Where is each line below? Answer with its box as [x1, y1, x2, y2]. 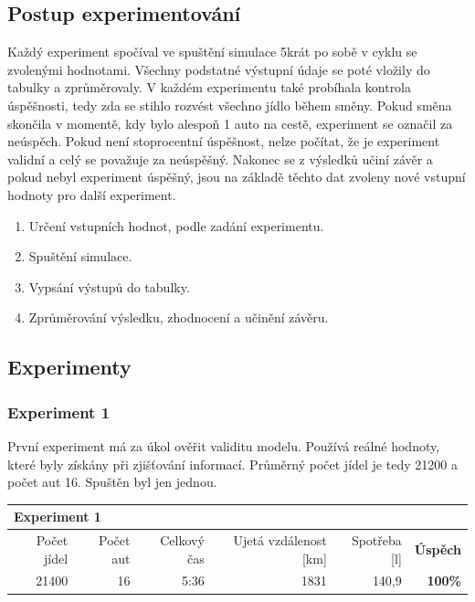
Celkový [160, 531, 205, 550]
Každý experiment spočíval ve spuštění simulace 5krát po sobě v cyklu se [7, 42, 417, 61]
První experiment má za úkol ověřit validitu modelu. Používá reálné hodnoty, [7, 436, 440, 455]
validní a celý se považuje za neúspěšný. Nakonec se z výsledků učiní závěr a [7, 149, 433, 168]
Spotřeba [351, 531, 402, 550]
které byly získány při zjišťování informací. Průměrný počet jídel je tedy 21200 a [7, 454, 458, 473]
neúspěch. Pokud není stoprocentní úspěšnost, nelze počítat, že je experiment [7, 132, 440, 151]
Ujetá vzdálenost [233, 531, 327, 550]
